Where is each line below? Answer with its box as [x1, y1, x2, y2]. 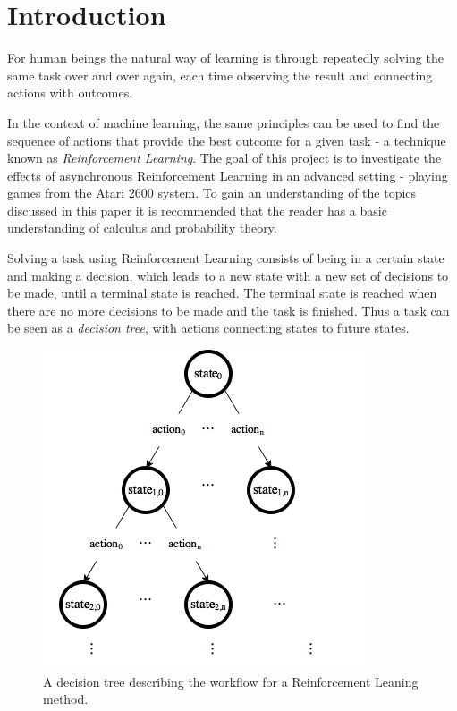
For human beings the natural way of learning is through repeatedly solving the [7, 48, 444, 67]
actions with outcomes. [7, 83, 133, 102]
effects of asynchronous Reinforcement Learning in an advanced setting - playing [7, 165, 448, 184]
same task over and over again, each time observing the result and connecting [7, 65, 433, 84]
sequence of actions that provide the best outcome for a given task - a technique [7, 131, 446, 149]
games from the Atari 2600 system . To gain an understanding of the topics [7, 183, 417, 202]
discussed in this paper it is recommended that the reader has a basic [7, 200, 387, 219]
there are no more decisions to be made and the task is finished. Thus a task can [7, 300, 450, 319]
